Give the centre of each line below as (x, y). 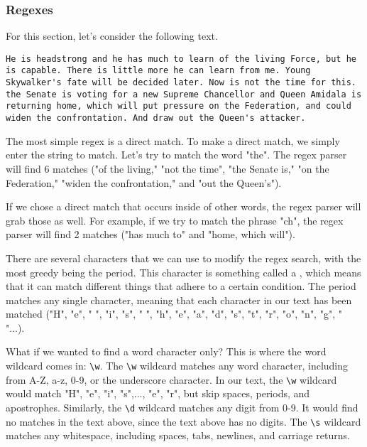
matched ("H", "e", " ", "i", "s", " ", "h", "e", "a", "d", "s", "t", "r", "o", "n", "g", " (174, 314)
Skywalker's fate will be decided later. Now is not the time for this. (181, 83)
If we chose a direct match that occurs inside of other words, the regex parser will (183, 206)
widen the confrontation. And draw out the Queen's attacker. (156, 118)
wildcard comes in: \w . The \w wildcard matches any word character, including (177, 366)
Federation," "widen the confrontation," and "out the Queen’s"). (144, 182)
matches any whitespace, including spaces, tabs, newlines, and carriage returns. (178, 435)
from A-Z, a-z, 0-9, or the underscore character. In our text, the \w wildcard (171, 379)
